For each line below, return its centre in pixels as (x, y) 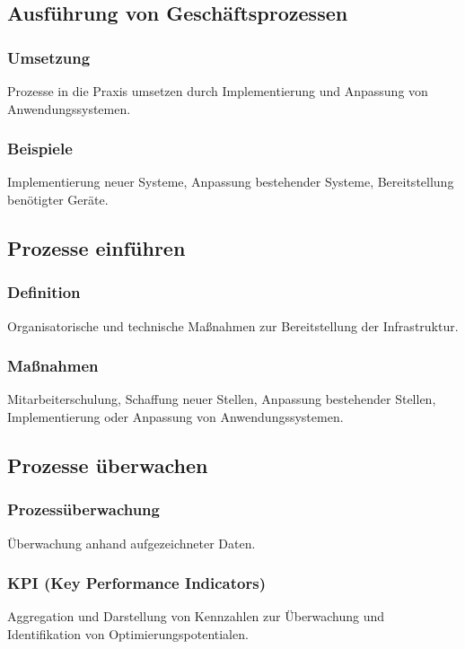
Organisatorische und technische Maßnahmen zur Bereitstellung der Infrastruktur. (233, 325)
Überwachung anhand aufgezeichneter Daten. (132, 543)
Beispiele (40, 149)
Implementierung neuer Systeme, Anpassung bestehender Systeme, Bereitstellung (231, 182)
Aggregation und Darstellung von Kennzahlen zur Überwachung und (196, 616)
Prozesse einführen (97, 247)
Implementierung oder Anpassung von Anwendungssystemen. (175, 417)
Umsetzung (49, 57)
